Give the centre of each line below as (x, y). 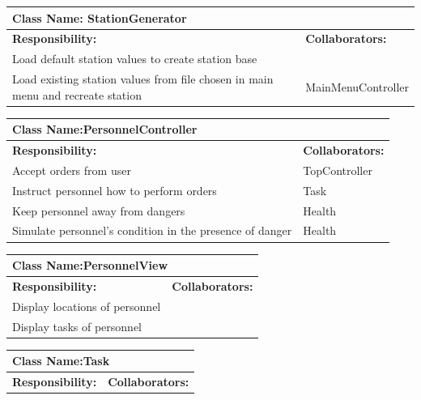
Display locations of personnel (87, 306)
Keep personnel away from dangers (99, 210)
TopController (338, 170)
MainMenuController (357, 86)
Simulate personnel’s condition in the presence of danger (152, 230)
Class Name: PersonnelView (90, 265)
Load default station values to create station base (135, 59)
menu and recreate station (77, 94)
